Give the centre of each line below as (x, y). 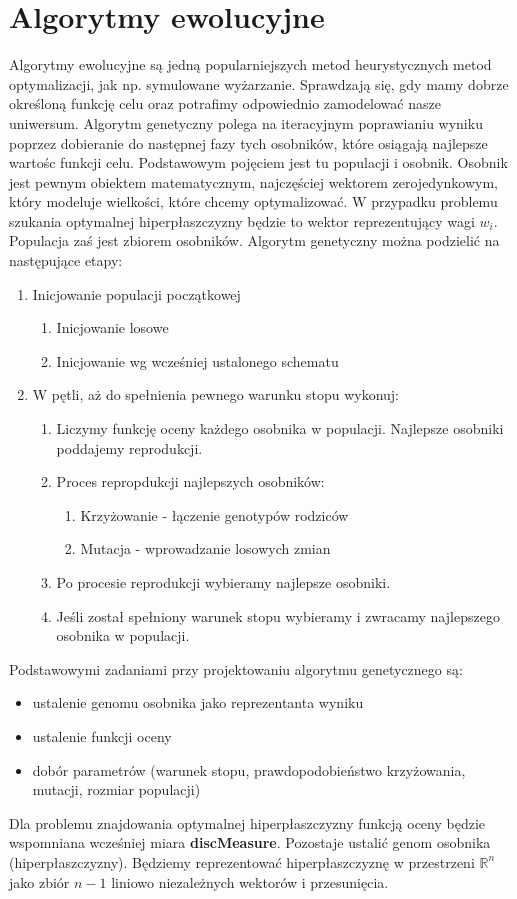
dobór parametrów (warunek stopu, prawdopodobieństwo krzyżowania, (249, 769)
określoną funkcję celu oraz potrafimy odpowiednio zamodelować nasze (225, 103)
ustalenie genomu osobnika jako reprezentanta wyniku (198, 702)
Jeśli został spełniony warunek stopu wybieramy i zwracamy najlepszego (278, 615)
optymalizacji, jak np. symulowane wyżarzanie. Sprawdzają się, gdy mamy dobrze (259, 83)
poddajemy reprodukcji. (129, 447)
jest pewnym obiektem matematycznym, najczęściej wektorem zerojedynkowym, (253, 181)
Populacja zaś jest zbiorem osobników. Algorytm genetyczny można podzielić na (254, 240)
